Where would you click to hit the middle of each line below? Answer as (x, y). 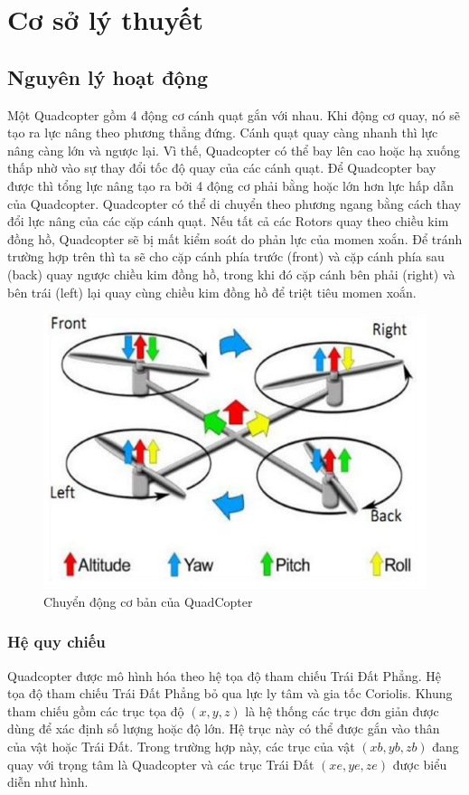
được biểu (420, 764)
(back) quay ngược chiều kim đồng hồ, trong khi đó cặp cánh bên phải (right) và (231, 274)
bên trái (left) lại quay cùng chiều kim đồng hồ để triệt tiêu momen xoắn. (212, 292)
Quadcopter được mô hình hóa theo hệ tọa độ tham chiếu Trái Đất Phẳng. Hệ (224, 675)
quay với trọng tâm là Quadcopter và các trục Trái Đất (161, 764)
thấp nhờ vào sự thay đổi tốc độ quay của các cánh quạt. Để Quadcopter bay (222, 168)
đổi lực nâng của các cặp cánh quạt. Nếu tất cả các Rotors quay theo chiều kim (228, 221)
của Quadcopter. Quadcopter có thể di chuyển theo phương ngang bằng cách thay (234, 203)
